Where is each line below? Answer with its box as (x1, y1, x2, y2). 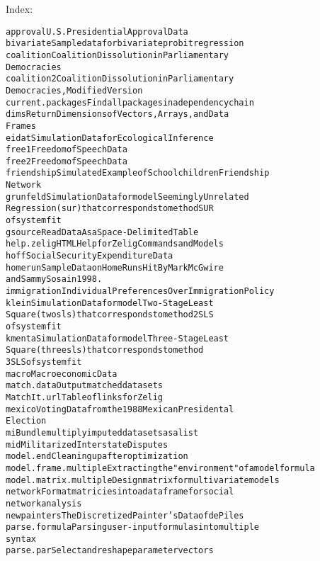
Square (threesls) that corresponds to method (6, 345, 204, 356)
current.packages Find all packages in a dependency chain (6, 97, 254, 108)
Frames (6, 120, 36, 131)
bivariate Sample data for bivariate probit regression (6, 38, 244, 49)
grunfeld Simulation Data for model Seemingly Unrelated (6, 191, 249, 202)
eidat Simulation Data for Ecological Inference (6, 132, 214, 143)
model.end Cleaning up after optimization (6, 451, 188, 462)
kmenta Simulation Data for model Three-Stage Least (6, 333, 229, 344)
